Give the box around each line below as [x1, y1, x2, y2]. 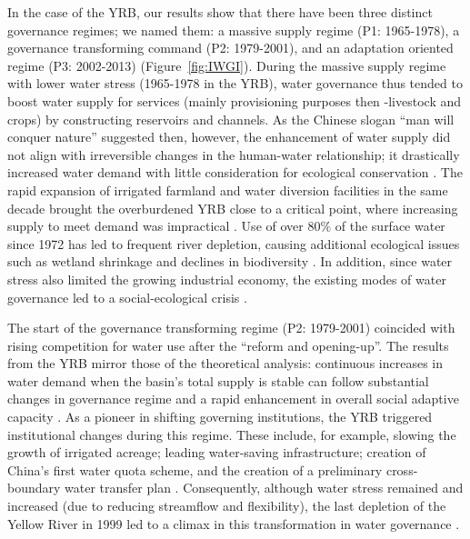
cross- [385, 460, 418, 479]
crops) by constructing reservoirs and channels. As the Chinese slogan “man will [7, 109, 455, 128]
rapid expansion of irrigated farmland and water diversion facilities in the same [7, 180, 448, 199]
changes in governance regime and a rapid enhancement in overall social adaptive [7, 389, 459, 408]
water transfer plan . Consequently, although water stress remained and [65, 478, 464, 497]
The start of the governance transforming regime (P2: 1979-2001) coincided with [7, 318, 455, 337]
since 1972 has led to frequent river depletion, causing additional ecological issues [7, 234, 460, 253]
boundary [7, 478, 61, 497]
